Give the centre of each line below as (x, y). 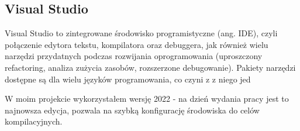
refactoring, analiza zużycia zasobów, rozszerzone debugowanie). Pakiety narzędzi (150, 67)
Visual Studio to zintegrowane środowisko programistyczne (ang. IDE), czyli (141, 33)
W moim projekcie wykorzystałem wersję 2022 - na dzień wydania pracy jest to (147, 99)
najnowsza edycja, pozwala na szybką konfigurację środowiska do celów (132, 110)
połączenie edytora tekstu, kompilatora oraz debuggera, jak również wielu (137, 44)
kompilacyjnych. (34, 121)
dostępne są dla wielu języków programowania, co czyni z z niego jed (128, 79)
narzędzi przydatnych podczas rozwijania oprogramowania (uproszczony (134, 56)
